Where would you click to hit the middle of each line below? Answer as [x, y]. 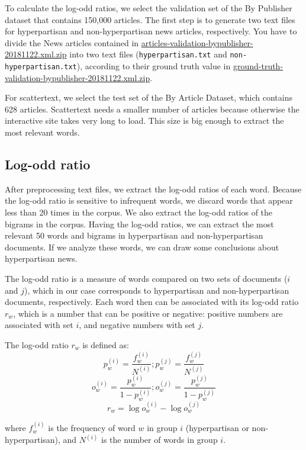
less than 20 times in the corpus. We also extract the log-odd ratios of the [139, 212]
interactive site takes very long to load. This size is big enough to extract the [144, 120]
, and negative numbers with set [137, 325]
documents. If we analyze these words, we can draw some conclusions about [142, 247]
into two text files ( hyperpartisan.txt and [148, 54]
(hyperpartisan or [217, 428]
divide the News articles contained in [72, 42]
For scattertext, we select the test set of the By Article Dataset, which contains [149, 97]
